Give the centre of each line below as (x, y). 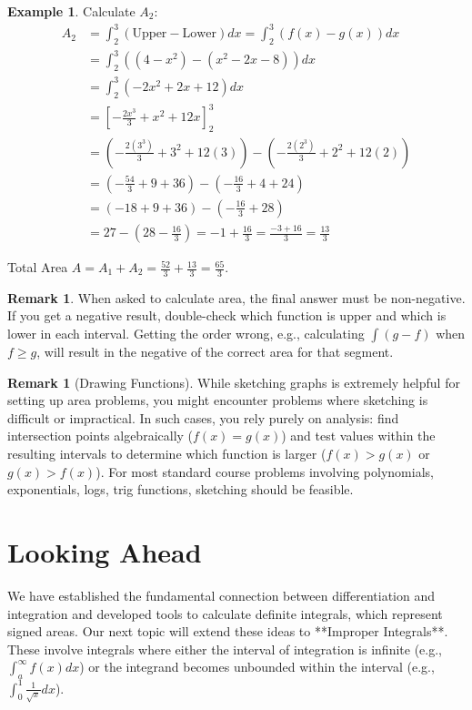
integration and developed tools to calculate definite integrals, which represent (225, 613)
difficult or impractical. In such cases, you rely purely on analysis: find (203, 417)
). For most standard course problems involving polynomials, (265, 471)
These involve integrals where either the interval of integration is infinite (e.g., (225, 649)
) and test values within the (358, 436)
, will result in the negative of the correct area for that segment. (215, 352)
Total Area (38, 267)
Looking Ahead (105, 551)
